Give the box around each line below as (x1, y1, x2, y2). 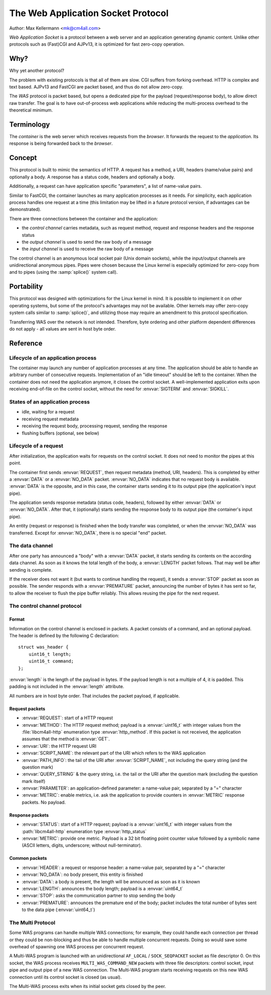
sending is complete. (9, 567, 53, 573)
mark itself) (22, 778, 46, 784)
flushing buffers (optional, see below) (22, 430, 99, 436)
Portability (9, 282, 43, 291)
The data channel (9, 542, 53, 549)
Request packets (9, 706, 45, 712)
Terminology (9, 121, 50, 129)
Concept (9, 154, 37, 162)
